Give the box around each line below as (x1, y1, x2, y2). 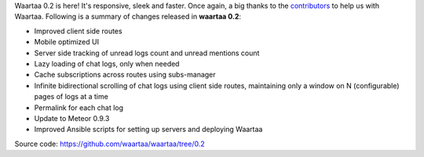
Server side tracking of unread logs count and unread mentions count (34, 48, 260, 58)
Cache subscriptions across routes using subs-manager (34, 70, 216, 80)
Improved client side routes (34, 26, 122, 35)
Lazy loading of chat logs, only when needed (34, 59, 180, 68)
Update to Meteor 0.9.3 (34, 113, 110, 123)
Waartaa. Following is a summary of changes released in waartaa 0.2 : (14, 12, 242, 21)
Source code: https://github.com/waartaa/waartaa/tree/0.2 (14, 139, 206, 148)
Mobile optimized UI (34, 37, 100, 47)
